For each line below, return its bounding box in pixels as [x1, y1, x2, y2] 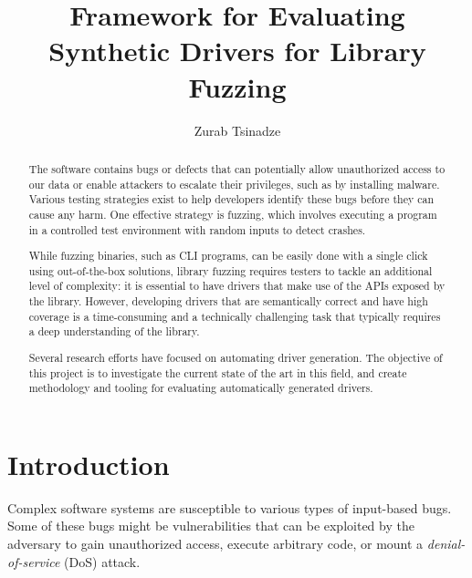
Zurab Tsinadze [194, 120, 281, 139]
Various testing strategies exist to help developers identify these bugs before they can [28, 191, 435, 207]
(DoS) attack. [64, 552, 141, 571]
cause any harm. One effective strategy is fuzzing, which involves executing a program [28, 206, 437, 222]
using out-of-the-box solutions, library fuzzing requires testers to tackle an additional [28, 263, 433, 278]
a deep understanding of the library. [28, 324, 200, 339]
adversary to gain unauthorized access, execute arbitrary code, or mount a [7, 533, 424, 552]
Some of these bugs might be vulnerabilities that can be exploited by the [7, 516, 414, 535]
